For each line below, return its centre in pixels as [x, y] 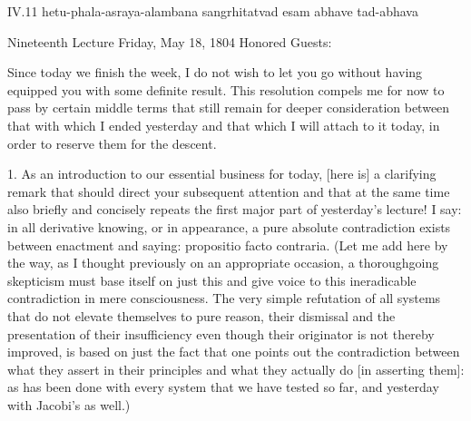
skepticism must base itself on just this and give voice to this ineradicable [212, 280]
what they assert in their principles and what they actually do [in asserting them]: [236, 369]
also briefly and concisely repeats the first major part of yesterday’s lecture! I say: [235, 209]
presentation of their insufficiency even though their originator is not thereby [221, 333]
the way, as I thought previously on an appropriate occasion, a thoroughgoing [223, 263]
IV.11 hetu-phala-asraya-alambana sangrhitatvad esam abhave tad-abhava [213, 11]
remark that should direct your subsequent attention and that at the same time [229, 191]
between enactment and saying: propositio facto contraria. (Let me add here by [228, 245]
